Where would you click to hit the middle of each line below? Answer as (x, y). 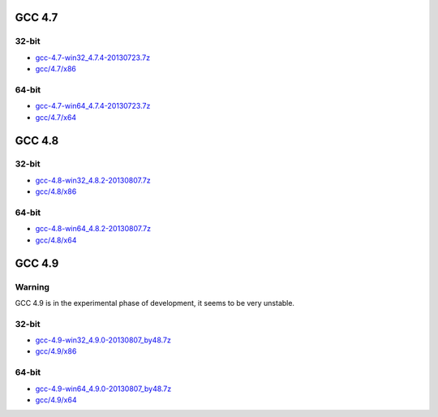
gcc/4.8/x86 (56, 191)
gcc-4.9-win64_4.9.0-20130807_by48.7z (103, 389)
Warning (32, 286)
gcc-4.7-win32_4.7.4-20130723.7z (92, 58)
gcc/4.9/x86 (56, 351)
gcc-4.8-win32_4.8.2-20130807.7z (93, 180)
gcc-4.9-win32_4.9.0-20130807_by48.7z (103, 340)
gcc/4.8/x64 (56, 240)
